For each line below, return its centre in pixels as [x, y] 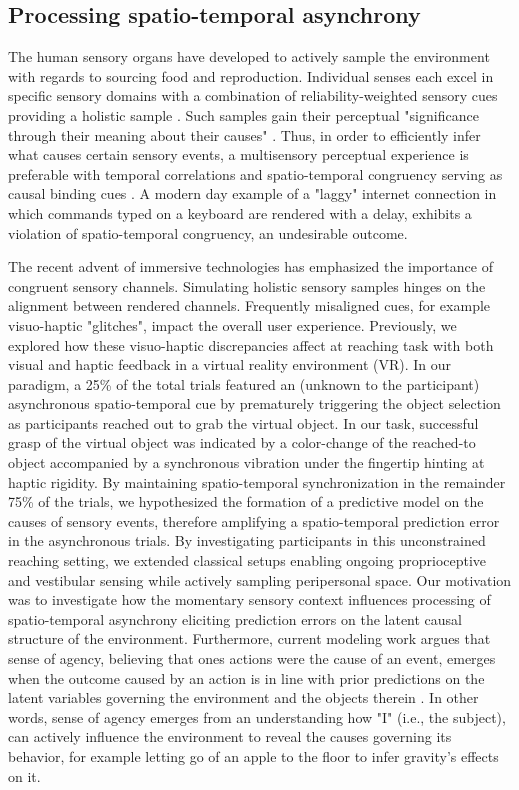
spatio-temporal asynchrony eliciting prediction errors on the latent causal [235, 618]
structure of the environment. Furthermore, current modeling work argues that [249, 638]
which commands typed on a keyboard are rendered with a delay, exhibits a [240, 212]
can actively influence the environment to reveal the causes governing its [230, 736]
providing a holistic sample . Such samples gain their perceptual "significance [243, 114]
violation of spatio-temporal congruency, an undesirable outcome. [208, 232]
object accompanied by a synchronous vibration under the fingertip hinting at [246, 462]
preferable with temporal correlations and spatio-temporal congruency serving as [255, 173]
